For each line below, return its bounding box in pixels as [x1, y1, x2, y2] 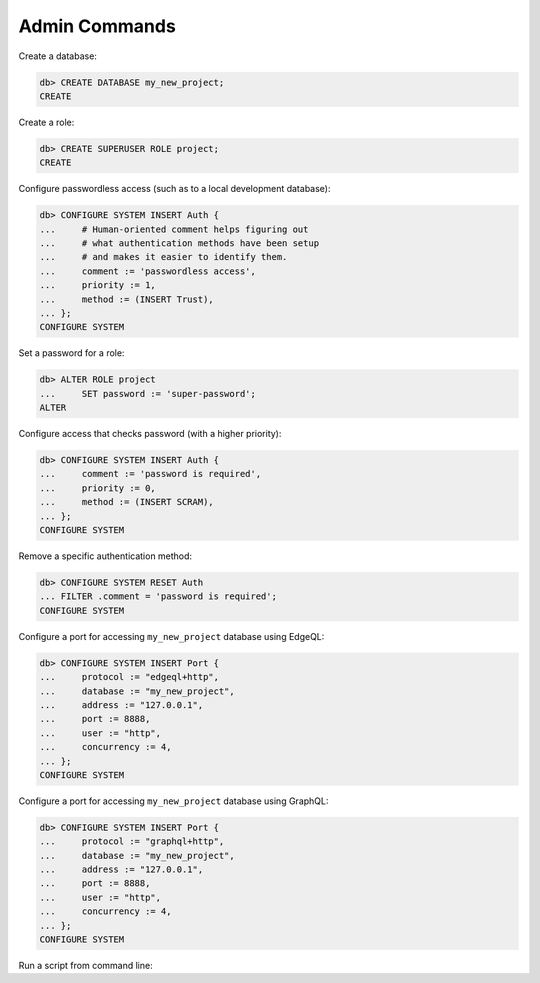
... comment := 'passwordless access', [39, 265, 257, 277]
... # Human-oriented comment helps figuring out [39, 223, 309, 235]
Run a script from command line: [18, 959, 154, 971]
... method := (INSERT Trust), [39, 293, 214, 305]
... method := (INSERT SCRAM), [39, 496, 214, 508]
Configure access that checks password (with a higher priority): [18, 428, 282, 440]
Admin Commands [18, 15, 177, 37]
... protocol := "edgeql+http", [39, 671, 220, 683]
